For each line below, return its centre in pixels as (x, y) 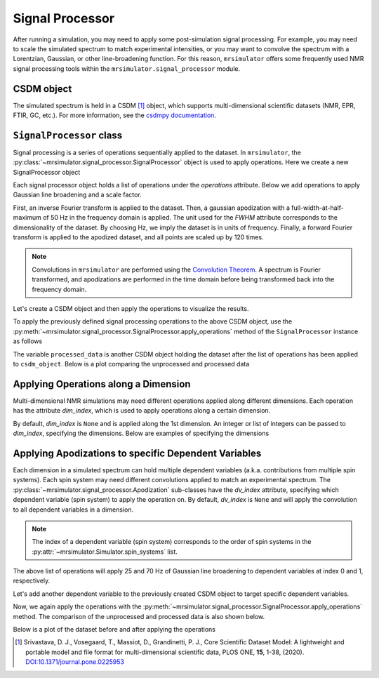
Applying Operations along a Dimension (102, 384)
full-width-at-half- (318, 208)
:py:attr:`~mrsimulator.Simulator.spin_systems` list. (105, 552)
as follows (28, 341)
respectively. (32, 581)
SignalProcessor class (68, 135)
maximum (27, 218)
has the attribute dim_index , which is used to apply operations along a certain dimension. (142, 411)
